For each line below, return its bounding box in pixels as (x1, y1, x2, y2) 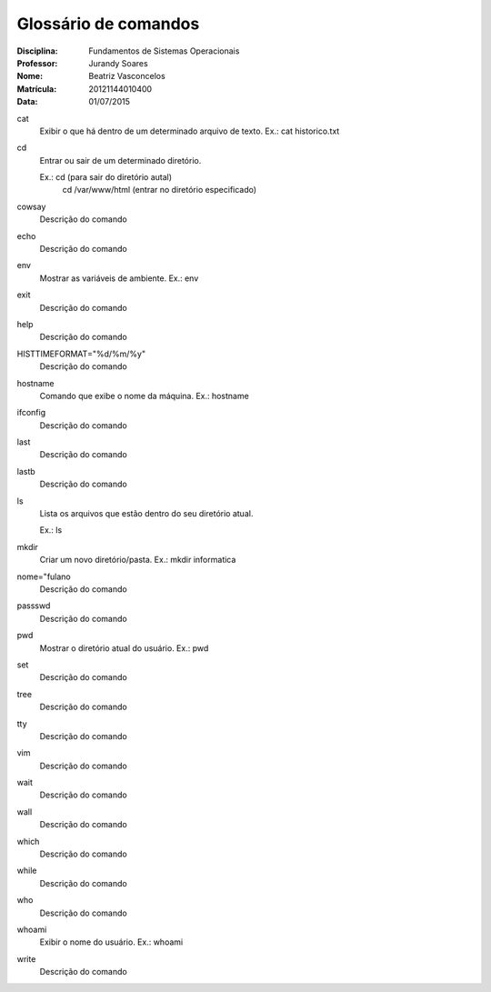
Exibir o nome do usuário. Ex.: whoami (39, 937, 184, 947)
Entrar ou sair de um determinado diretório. (39, 155, 202, 165)
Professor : (16, 57, 58, 68)
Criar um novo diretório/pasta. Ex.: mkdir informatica (39, 555, 236, 566)
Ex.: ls (39, 525, 63, 536)
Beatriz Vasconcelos (88, 71, 165, 82)
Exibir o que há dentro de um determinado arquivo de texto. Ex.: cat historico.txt (39, 125, 340, 136)
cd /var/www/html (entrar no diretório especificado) (62, 185, 257, 195)
